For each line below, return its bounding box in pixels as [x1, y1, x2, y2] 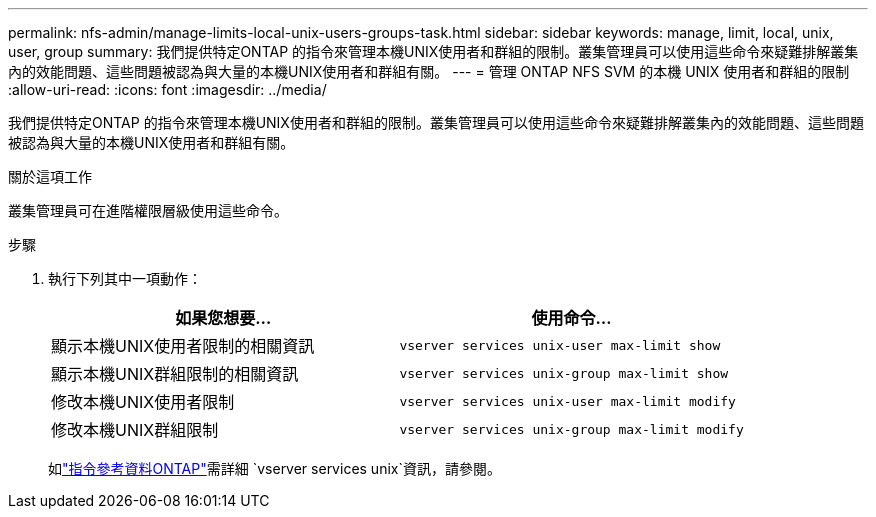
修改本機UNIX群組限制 [51, 420, 219, 440]
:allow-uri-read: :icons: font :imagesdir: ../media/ [8, 81, 327, 98]
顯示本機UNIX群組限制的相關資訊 [51, 364, 299, 384]
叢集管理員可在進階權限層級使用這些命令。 [8, 202, 288, 219]
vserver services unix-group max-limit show [399, 365, 729, 381]
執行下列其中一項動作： [48, 270, 202, 287]
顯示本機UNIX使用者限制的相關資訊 [51, 336, 315, 356]
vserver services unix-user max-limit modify [399, 393, 736, 409]
